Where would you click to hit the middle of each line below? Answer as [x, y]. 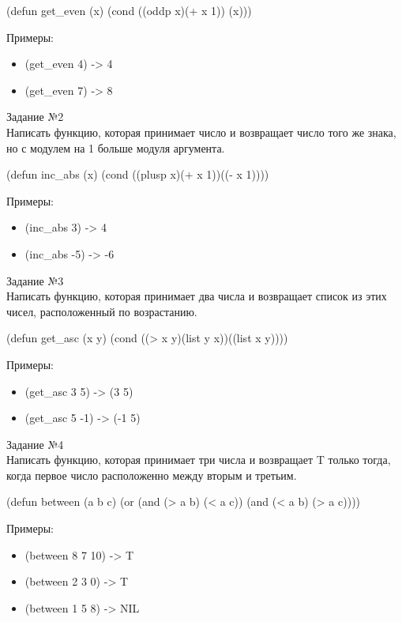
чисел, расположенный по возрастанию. [102, 311]
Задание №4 [35, 444]
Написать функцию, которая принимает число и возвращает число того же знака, [201, 132]
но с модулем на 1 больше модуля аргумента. [116, 147]
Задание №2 [35, 117]
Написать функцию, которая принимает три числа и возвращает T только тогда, [199, 460]
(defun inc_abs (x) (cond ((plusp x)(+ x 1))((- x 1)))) [138, 174]
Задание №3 [35, 280]
